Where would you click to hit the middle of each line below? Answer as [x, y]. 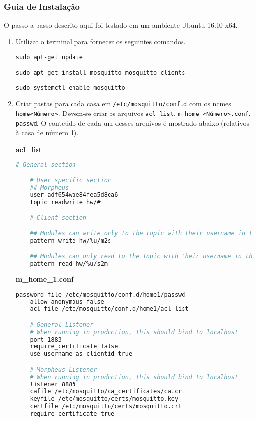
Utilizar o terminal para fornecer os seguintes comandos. [101, 41]
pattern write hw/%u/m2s [71, 241]
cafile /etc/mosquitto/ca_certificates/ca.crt [108, 392]
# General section [46, 165]
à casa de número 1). [47, 133]
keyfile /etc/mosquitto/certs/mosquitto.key [104, 399]
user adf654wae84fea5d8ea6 [74, 195]
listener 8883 [53, 384]
